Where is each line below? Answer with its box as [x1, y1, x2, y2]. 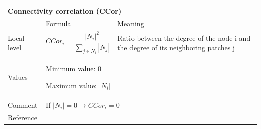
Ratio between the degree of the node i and [117, 32, 251, 43]
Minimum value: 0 [46, 63, 101, 74]
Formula [46, 18, 71, 29]
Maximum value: [46, 80, 97, 90]
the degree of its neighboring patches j [117, 42, 235, 53]
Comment [8, 99, 38, 110]
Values [8, 72, 28, 82]
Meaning [117, 18, 144, 29]
